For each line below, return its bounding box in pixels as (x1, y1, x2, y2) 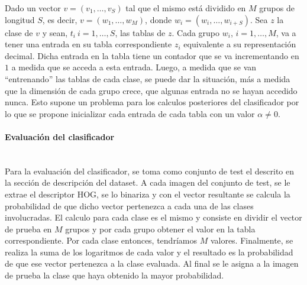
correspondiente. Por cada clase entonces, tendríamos (5, 234, 197, 247)
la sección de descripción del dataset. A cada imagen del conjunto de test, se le (5, 176, 290, 189)
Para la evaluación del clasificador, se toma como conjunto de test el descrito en (5, 164, 295, 177)
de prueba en (5, 222, 52, 235)
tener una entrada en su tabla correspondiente (5, 38, 172, 50)
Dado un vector (5, 2, 61, 14)
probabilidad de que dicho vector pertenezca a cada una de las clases (5, 199, 254, 212)
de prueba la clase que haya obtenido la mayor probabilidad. (5, 269, 224, 281)
